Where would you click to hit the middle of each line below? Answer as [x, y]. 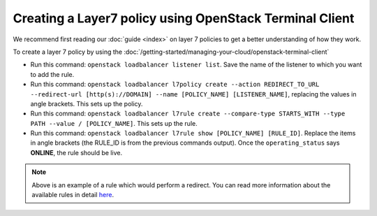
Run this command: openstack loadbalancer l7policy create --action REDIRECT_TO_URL [175, 85]
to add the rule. [52, 74]
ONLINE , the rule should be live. [76, 152]
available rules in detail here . [73, 195]
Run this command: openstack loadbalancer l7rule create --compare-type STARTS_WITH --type [188, 114]
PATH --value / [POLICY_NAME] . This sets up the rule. [114, 123]
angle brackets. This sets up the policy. [87, 103]
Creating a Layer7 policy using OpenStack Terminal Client [184, 18]
